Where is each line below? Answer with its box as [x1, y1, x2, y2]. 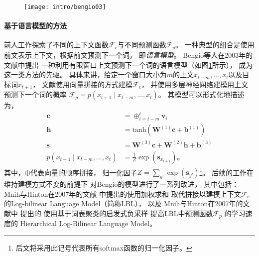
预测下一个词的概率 [4, 89, 67, 100]
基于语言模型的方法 [4, 20, 67, 31]
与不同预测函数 [117, 39, 166, 50]
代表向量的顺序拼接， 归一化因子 [30, 167, 137, 177]
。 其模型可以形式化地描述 [158, 89, 245, 100]
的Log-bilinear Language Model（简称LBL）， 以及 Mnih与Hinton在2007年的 [4, 198, 243, 209]
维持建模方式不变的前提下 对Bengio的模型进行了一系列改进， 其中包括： [4, 179, 239, 189]
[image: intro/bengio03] [24, 3, 106, 10]
